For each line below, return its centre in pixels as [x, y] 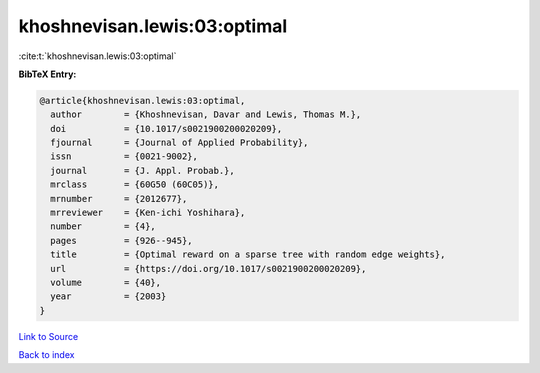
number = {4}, [103, 226]
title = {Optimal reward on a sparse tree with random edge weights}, [248, 254]
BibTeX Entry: [47, 74]
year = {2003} [108, 296]
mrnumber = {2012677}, [119, 198]
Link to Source [48, 336]
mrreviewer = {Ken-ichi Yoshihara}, [148, 213]
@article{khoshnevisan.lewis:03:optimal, [142, 100]
